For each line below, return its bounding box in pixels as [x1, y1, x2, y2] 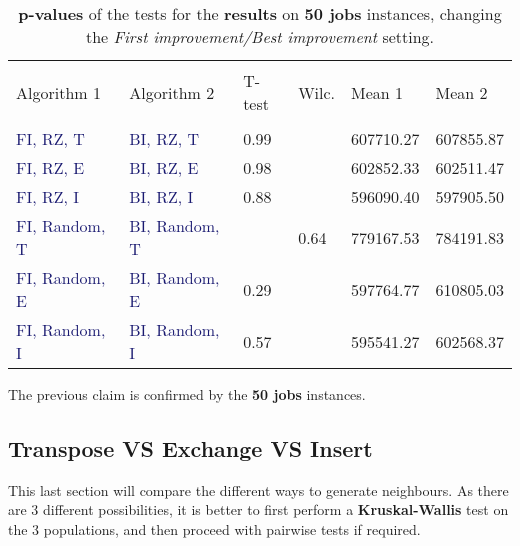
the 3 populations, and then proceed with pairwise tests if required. [8, 518, 421, 539]
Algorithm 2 [129, 80, 215, 104]
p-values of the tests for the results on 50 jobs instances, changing [18, 2, 502, 25]
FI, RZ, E [16, 156, 85, 179]
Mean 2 [435, 80, 488, 104]
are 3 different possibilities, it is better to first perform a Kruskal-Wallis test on [8, 499, 509, 520]
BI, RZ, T [129, 127, 200, 150]
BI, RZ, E [129, 156, 199, 179]
